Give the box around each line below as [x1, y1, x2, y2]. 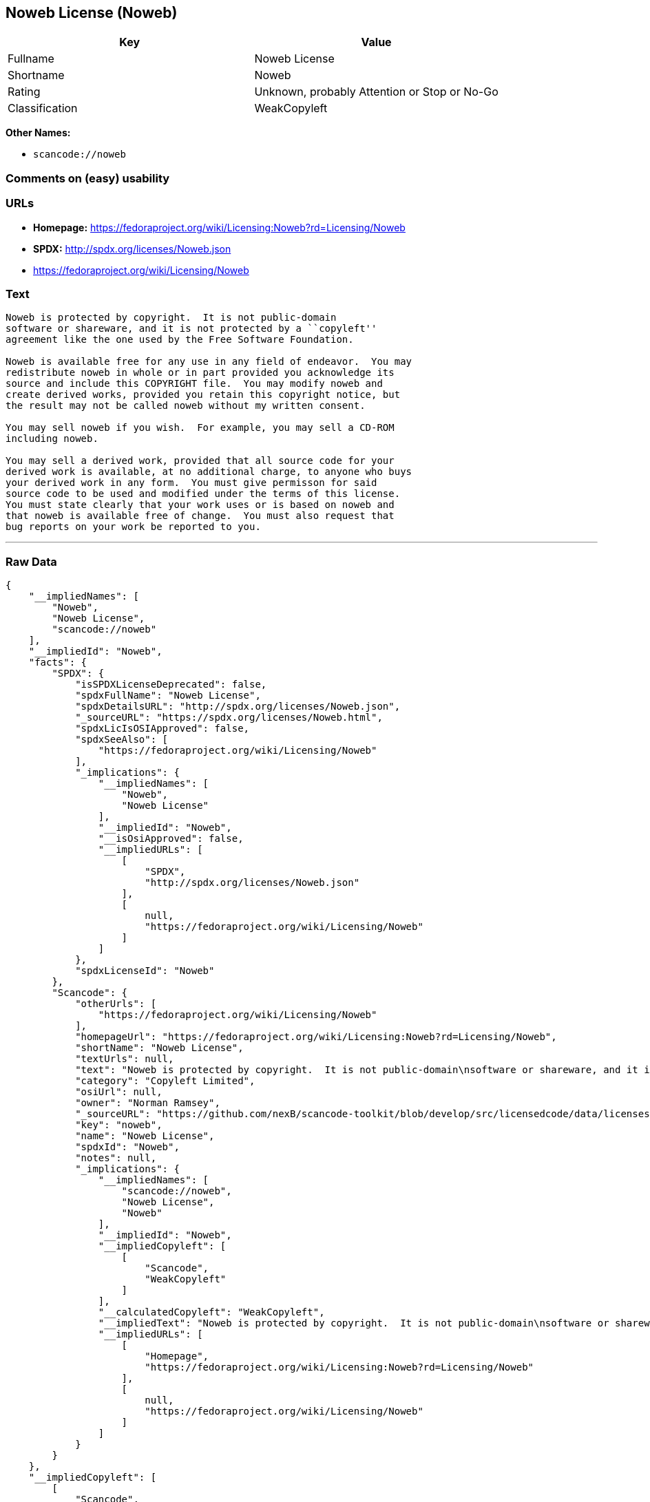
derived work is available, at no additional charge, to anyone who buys [6, 466, 412, 478]
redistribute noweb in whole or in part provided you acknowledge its [6, 367, 395, 379]
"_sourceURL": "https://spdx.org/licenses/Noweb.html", [75, 712, 383, 723]
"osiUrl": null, [75, 1086, 162, 1098]
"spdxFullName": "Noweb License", [75, 690, 261, 701]
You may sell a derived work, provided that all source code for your [6, 455, 395, 467]
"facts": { [28, 657, 87, 668]
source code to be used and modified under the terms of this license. [6, 488, 401, 500]
